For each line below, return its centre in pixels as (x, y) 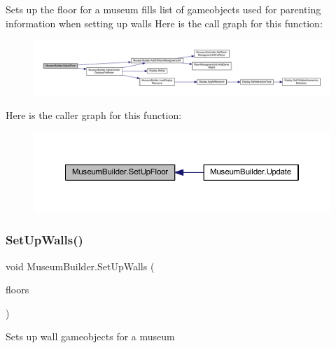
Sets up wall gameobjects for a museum (90, 336)
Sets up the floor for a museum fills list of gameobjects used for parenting (163, 9)
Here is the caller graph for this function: (94, 115)
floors (17, 290)
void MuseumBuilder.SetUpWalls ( (80, 266)
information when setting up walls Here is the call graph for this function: (164, 23)
